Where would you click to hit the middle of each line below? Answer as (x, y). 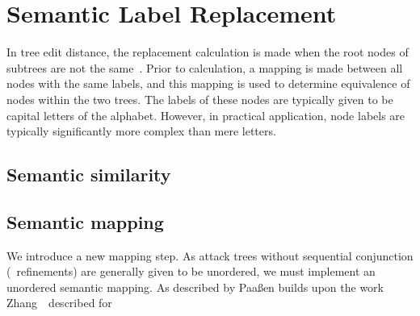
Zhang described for (59, 303)
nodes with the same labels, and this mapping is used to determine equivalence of (208, 83)
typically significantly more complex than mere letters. (141, 131)
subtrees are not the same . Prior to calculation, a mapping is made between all (205, 67)
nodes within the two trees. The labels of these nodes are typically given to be (200, 99)
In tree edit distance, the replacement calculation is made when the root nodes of (208, 52)
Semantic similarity (89, 175)
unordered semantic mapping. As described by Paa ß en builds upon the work (195, 287)
